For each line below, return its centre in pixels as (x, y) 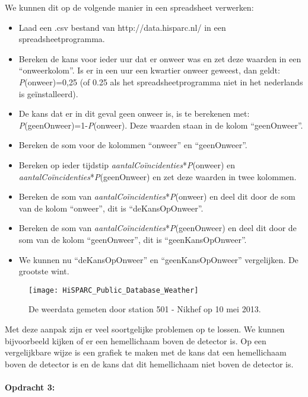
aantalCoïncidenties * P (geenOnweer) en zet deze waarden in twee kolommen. (158, 176)
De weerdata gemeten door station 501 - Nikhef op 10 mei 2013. (145, 309)
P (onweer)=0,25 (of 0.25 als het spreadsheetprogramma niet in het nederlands (161, 81)
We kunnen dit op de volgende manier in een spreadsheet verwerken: (129, 7)
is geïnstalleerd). (48, 93)
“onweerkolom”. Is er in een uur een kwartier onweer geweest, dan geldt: (149, 70)
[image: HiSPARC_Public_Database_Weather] (114, 290)
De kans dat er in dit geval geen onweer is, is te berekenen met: (134, 113)
